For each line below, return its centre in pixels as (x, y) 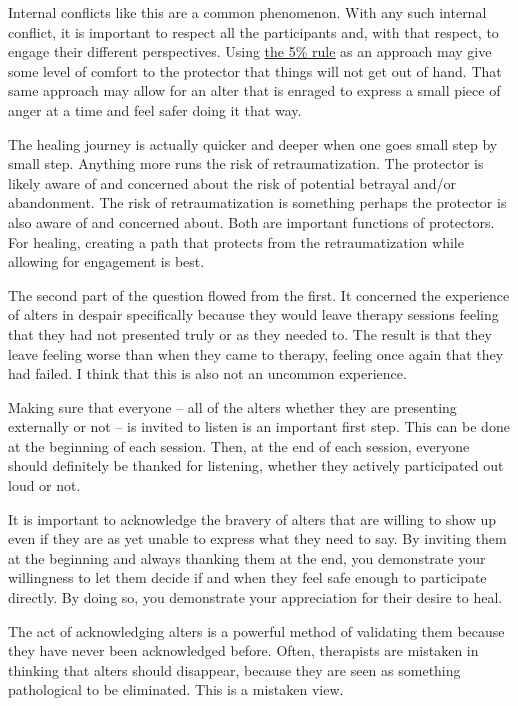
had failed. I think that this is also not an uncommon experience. (207, 373)
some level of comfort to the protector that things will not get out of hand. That (255, 70)
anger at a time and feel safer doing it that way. (155, 109)
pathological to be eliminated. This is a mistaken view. (176, 689)
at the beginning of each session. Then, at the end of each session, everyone (239, 445)
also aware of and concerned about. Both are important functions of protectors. (251, 221)
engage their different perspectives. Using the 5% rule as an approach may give (250, 51)
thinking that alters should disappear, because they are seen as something (234, 669)
